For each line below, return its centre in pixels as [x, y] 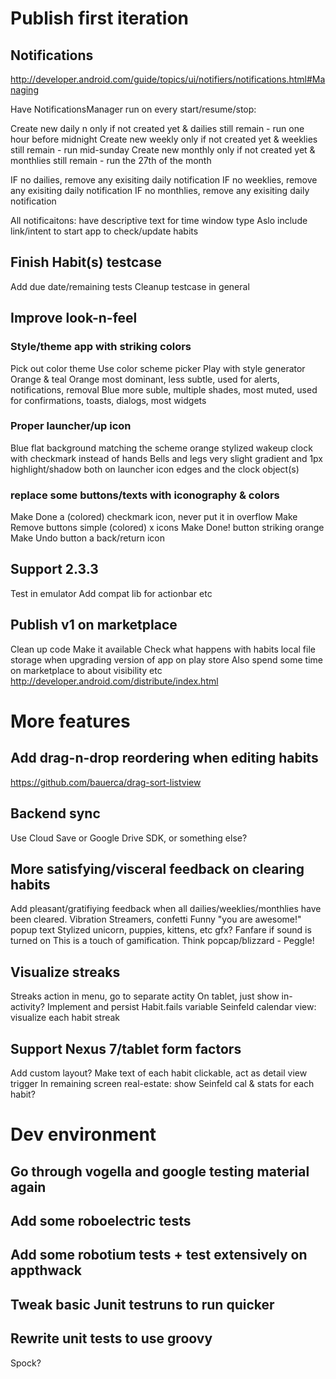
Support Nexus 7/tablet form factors [126, 1048]
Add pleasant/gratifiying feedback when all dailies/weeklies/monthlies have [166, 909]
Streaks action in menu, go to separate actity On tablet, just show [145, 996]
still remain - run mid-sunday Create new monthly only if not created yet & [163, 150]
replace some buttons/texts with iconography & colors [145, 495]
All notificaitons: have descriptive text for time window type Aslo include [159, 220]
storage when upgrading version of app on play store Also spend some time [166, 659]
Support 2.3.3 [54, 569]
